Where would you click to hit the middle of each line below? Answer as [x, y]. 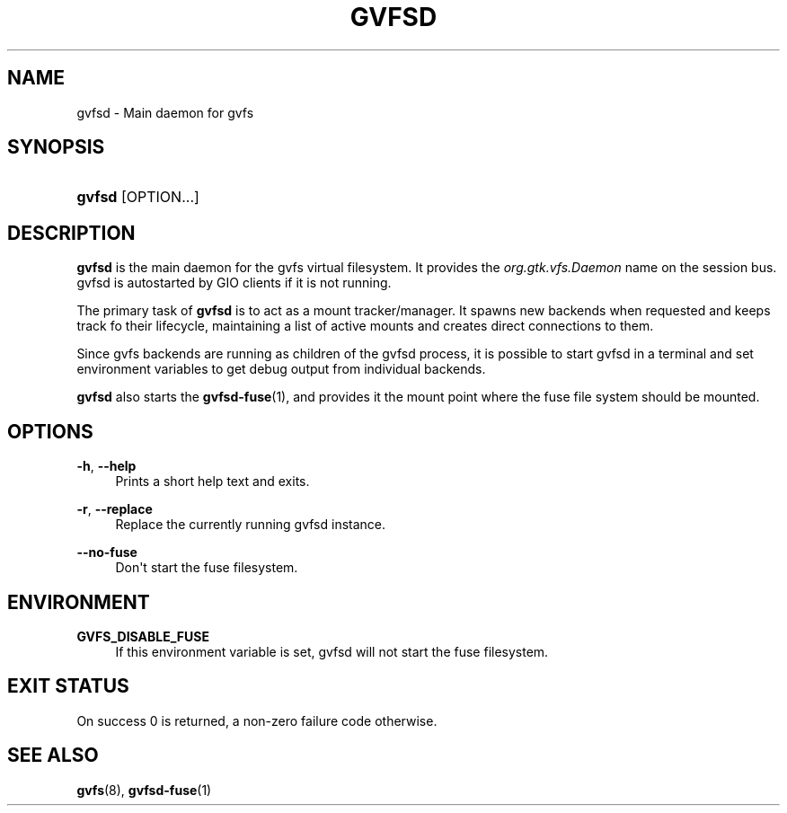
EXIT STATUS [68, 686]
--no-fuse [107, 552]
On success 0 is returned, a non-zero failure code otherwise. [257, 720]
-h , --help [106, 466]
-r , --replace [115, 509]
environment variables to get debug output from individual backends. [281, 369]
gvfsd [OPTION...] [138, 197]
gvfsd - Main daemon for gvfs [165, 112]
